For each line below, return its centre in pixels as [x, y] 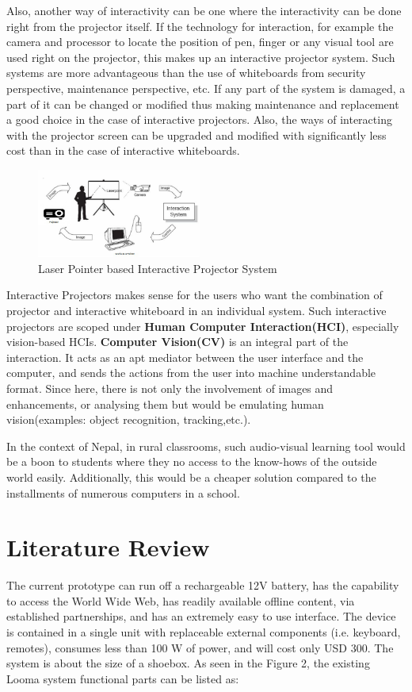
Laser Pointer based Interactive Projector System [158, 268]
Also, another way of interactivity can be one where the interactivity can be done [204, 10]
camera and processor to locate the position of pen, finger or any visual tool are [200, 42]
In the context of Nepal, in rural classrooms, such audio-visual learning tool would [206, 446]
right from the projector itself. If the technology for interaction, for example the [200, 26]
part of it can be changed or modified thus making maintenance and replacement [203, 104]
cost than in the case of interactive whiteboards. [123, 150]
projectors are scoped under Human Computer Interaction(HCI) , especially [203, 326]
